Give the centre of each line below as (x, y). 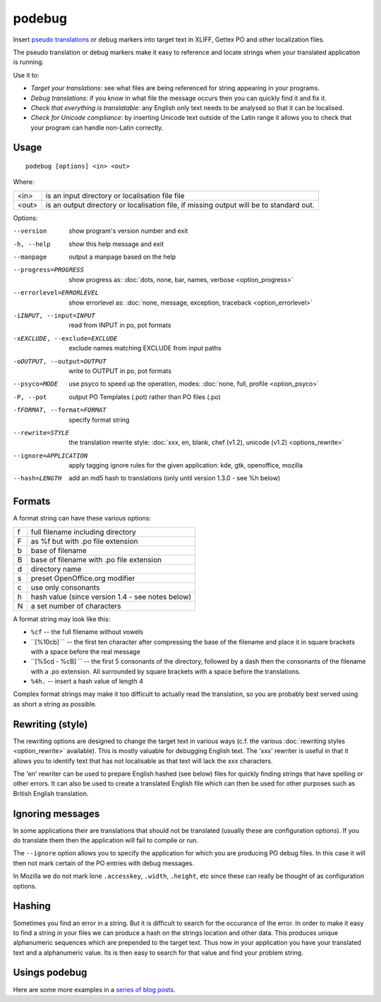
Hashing (32, 906)
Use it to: (26, 75)
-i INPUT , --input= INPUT (54, 315)
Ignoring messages (56, 813)
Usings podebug (50, 973)
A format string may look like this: (62, 619)
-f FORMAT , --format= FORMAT (60, 410)
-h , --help (32, 244)
